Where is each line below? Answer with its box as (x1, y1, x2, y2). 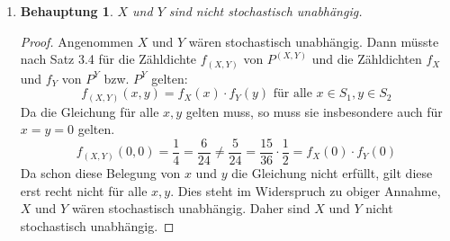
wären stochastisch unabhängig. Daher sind (71, 199, 310, 218)
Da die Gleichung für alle (20, 102, 159, 120)
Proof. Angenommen (20, 31, 133, 50)
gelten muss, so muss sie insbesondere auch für (185, 102, 443, 120)
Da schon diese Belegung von (20, 164, 181, 183)
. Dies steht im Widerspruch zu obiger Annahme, (170, 181, 441, 200)
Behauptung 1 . (20, 2, 113, 20)
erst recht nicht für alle (20, 181, 148, 200)
